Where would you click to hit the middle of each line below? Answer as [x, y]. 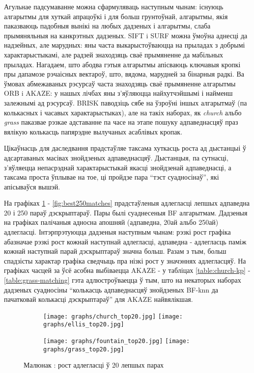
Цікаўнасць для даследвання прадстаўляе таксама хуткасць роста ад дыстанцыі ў [125, 148]
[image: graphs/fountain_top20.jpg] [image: [117, 341]
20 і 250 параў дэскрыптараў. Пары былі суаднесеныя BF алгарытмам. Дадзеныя [126, 212]
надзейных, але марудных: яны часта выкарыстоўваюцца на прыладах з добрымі [125, 45]
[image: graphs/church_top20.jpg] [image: [113, 316]
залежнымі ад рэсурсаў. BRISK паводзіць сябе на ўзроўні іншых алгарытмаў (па [126, 102]
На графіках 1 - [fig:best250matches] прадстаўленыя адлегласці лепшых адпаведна [127, 203]
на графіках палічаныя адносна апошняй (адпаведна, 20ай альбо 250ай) [111, 222]
